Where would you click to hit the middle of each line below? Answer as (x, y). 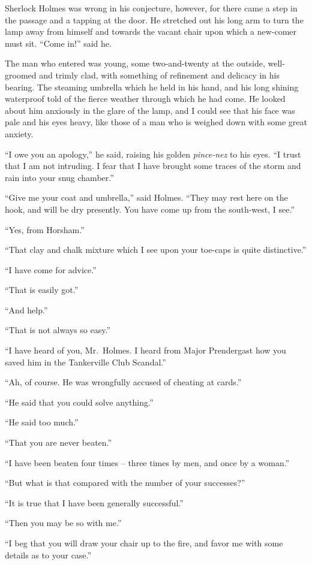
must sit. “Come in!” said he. (58, 43)
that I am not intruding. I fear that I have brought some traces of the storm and (153, 166)
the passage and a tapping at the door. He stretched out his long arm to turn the (154, 19)
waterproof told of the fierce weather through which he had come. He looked (145, 99)
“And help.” (26, 309)
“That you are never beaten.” (58, 442)
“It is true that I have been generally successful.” (94, 502)
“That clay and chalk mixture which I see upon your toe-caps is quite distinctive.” (156, 250)
